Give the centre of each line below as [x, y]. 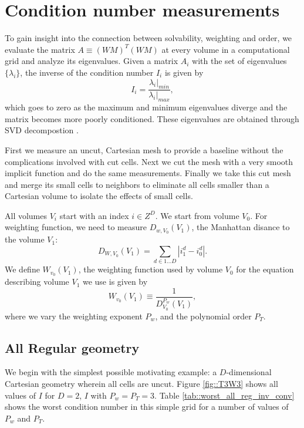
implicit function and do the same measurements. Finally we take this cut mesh [148, 173]
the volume [25, 239]
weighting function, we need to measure [76, 227]
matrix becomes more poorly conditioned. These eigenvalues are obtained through [152, 118]
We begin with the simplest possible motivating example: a [111, 372]
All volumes [26, 215]
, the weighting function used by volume [151, 269]
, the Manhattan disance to [241, 227]
